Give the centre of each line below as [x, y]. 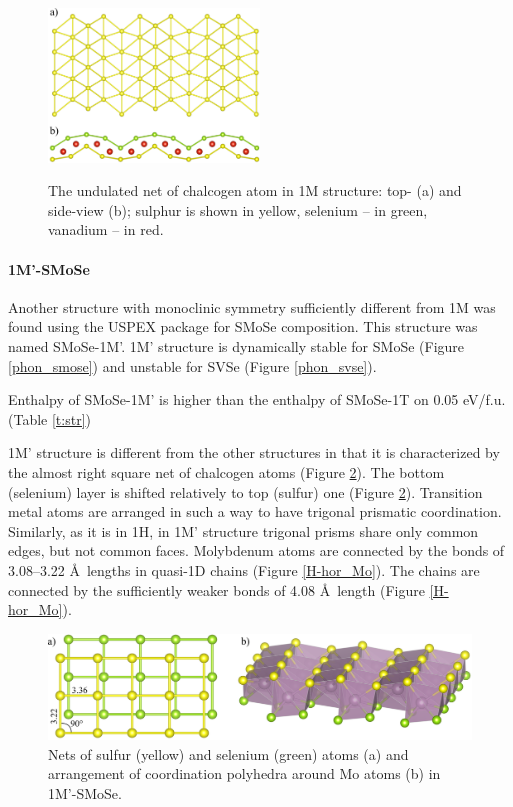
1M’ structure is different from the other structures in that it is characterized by [254, 452]
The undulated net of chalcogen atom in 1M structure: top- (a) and [255, 190]
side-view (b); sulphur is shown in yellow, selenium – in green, [238, 209]
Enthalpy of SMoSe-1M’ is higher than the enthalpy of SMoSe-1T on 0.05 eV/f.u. [257, 399]
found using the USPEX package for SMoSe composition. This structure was [243, 326]
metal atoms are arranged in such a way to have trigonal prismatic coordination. [255, 511]
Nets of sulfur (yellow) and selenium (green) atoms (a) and [228, 753]
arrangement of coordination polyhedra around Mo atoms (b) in [244, 773]
